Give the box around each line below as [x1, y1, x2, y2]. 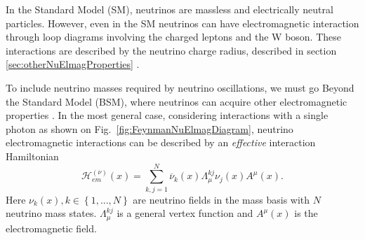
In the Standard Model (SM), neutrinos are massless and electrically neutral [6, 2, 333, 16]
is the [294, 206, 318, 220]
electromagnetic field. [6, 220, 97, 235]
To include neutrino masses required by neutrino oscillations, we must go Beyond [6, 80, 354, 94]
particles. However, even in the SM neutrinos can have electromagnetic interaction [6, 15, 359, 30]
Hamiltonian [6, 148, 59, 163]
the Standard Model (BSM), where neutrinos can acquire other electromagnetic [6, 94, 347, 108]
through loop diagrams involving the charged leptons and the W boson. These [6, 29, 342, 44]
